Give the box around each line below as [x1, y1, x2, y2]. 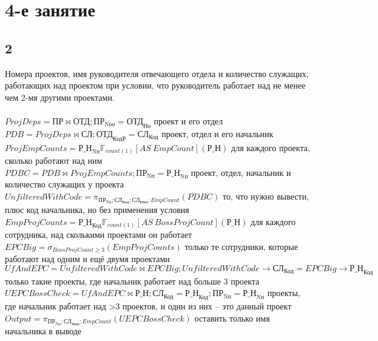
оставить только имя [194, 311, 270, 324]
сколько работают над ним [5, 154, 103, 167]
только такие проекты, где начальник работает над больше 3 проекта [5, 274, 260, 287]
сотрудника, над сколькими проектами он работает [5, 228, 192, 241]
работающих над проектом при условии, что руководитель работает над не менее [5, 79, 306, 92]
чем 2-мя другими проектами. [5, 90, 115, 103]
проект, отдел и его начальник [161, 127, 274, 140]
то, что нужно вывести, [222, 190, 309, 203]
